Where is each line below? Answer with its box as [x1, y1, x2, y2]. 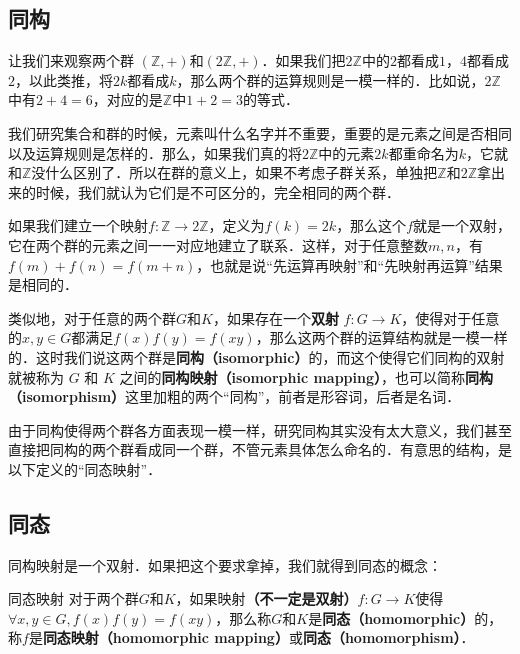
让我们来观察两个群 [8, 50, 134, 71]
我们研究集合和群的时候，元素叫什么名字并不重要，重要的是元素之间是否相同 [8, 122, 512, 143]
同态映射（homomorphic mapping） [42, 627, 289, 648]
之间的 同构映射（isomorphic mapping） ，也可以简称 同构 [119, 366, 494, 387]
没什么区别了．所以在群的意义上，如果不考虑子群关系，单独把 [31, 162, 438, 183]
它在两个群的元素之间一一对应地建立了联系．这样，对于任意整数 [8, 234, 428, 255]
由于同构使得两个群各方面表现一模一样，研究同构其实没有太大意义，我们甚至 [8, 419, 512, 440]
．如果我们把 [261, 50, 346, 71]
